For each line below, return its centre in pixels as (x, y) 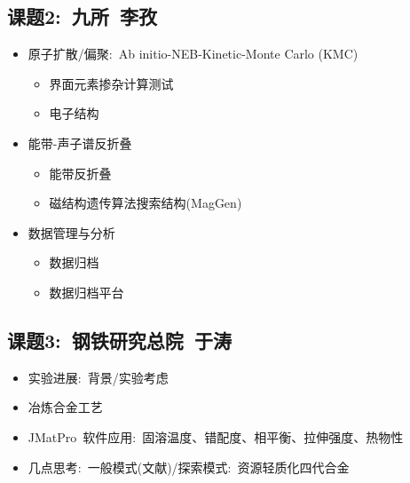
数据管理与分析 (71, 232)
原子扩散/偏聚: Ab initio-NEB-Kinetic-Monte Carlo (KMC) (193, 54)
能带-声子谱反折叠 (80, 143)
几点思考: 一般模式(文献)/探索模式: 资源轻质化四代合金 (189, 467)
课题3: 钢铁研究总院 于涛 (119, 340)
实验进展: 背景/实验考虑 (98, 377)
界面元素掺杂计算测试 (111, 83)
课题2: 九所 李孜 (82, 16)
